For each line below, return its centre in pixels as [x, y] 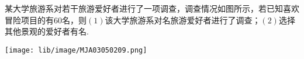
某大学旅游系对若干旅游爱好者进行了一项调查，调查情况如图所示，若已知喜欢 [152, 8]
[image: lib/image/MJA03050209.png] [76, 50]
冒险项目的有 [29, 20]
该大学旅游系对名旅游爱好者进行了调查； [183, 20]
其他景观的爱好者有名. [47, 31]
